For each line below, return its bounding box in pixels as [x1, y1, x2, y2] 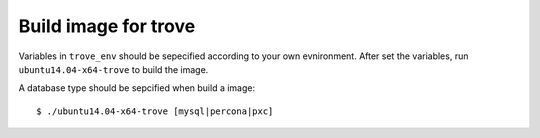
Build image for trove [18, 15, 196, 37]
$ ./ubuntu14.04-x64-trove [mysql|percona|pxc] [36, 105, 274, 117]
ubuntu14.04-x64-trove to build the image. [18, 63, 209, 75]
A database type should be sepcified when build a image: [18, 82, 256, 94]
